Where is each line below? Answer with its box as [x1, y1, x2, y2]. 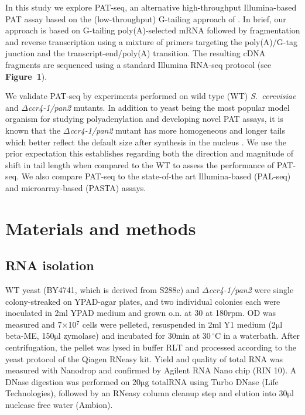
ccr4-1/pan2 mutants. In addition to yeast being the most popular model [28, 101, 290, 113]
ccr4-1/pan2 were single [208, 284, 294, 296]
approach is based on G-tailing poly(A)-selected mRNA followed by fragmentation [5, 24, 300, 36]
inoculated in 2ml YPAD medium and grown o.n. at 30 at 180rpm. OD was [5, 307, 276, 319]
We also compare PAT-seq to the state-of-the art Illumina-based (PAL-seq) [21, 170, 291, 182]
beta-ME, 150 [5, 329, 54, 342]
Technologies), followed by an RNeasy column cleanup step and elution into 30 [5, 387, 287, 399]
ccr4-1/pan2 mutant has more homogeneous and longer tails [70, 124, 285, 136]
